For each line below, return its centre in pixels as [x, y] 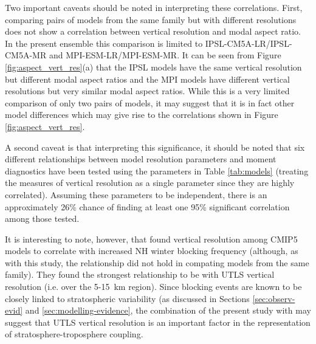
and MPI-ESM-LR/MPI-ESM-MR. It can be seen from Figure [165, 55]
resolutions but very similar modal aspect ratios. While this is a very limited [147, 91]
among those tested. [42, 218]
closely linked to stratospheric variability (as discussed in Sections [127, 298]
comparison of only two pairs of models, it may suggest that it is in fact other [150, 102]
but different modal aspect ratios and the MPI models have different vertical [147, 79]
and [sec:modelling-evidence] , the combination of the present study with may [168, 310]
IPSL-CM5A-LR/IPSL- [249, 43]
